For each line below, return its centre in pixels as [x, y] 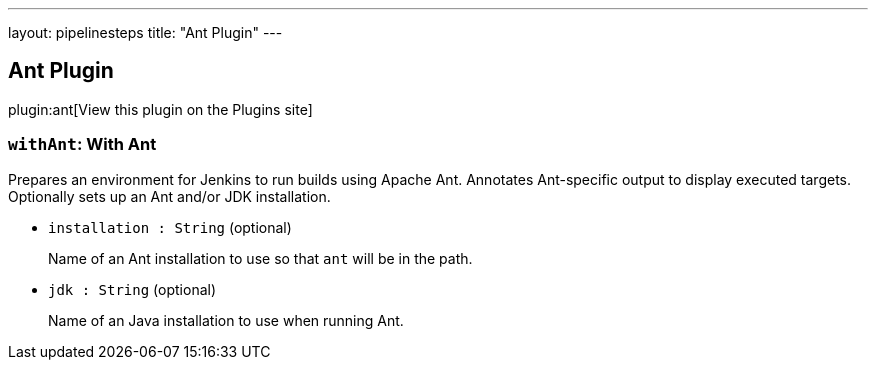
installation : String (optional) [170, 227]
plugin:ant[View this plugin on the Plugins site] [160, 109]
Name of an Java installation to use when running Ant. [226, 320]
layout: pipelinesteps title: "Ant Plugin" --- [145, 32]
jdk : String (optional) [132, 289]
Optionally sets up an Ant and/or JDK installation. [169, 196]
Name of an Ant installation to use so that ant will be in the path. [260, 258]
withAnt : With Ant [82, 144]
